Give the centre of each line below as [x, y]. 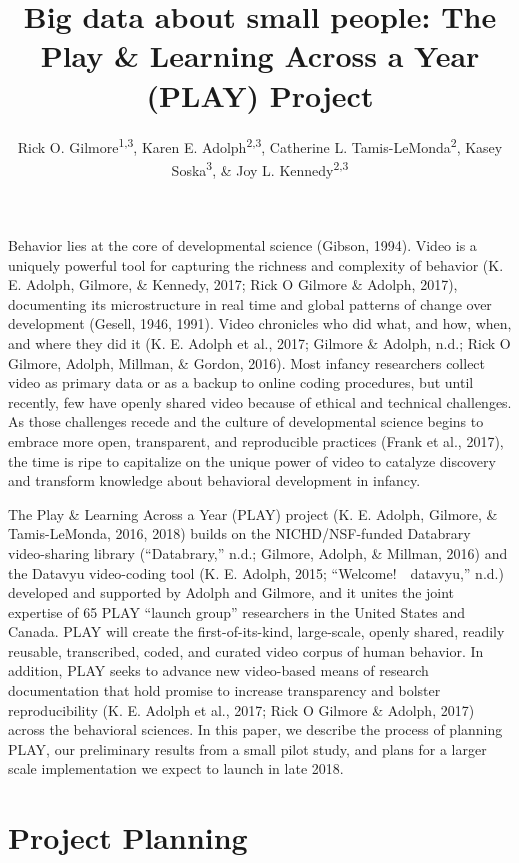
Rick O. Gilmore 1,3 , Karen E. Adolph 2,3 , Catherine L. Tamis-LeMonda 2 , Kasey [260, 145]
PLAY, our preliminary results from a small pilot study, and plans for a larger [247, 748]
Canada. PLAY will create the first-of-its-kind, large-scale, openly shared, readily [256, 631]
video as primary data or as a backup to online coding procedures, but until [241, 382]
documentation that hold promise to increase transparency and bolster [224, 690]
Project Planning [128, 837]
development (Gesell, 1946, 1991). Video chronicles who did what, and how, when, [260, 323]
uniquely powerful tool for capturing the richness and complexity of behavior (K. [256, 264]
